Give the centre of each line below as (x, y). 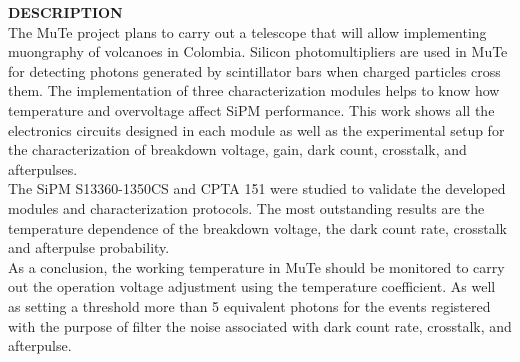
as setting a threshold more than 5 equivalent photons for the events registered (249, 305)
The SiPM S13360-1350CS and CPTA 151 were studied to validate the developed (257, 188)
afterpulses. (43, 168)
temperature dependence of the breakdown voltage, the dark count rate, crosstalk (257, 227)
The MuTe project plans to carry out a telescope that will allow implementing (247, 31)
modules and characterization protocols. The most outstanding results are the (246, 207)
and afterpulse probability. (89, 247)
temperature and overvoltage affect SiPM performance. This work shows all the (251, 109)
